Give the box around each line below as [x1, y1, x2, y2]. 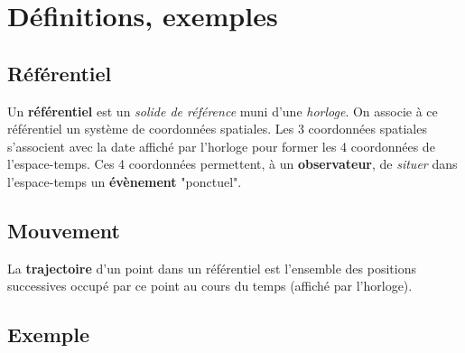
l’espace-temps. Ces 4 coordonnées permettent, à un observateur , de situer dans [7, 154, 458, 173]
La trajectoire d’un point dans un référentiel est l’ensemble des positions [7, 258, 416, 277]
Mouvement [7, 216, 120, 244]
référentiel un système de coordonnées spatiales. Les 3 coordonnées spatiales [7, 119, 427, 138]
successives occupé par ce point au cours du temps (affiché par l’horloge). [7, 276, 413, 295]
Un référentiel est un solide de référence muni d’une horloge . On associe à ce [7, 101, 438, 120]
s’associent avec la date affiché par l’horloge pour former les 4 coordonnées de [7, 136, 435, 155]
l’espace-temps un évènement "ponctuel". [7, 172, 242, 190]
